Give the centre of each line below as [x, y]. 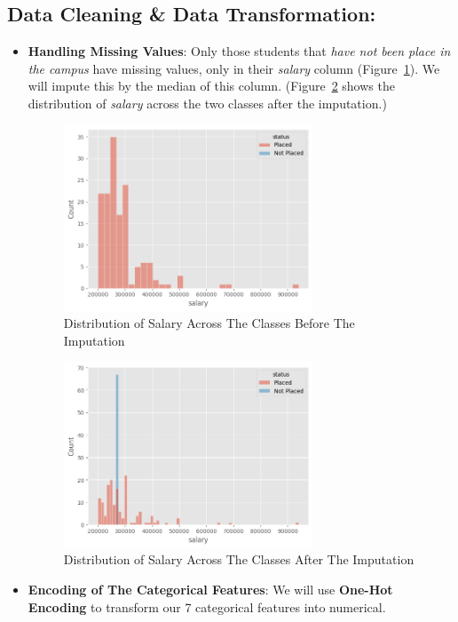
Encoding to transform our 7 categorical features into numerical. [207, 606]
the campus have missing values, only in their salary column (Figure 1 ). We [234, 68]
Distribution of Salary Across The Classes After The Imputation [239, 559]
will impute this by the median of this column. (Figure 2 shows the [211, 86]
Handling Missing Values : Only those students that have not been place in [239, 51]
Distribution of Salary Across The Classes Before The [209, 323]
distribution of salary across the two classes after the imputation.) [207, 103]
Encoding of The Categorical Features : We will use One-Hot [210, 590]
